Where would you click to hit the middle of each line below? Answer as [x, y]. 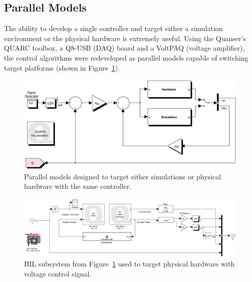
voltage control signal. [58, 273]
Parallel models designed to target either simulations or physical [123, 176]
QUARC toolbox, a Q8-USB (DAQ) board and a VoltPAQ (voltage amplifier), [124, 48]
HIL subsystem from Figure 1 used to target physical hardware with [130, 264]
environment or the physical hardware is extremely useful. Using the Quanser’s [125, 38]
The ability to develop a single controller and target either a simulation [113, 28]
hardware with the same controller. [78, 186]
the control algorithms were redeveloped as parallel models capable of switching [126, 57]
